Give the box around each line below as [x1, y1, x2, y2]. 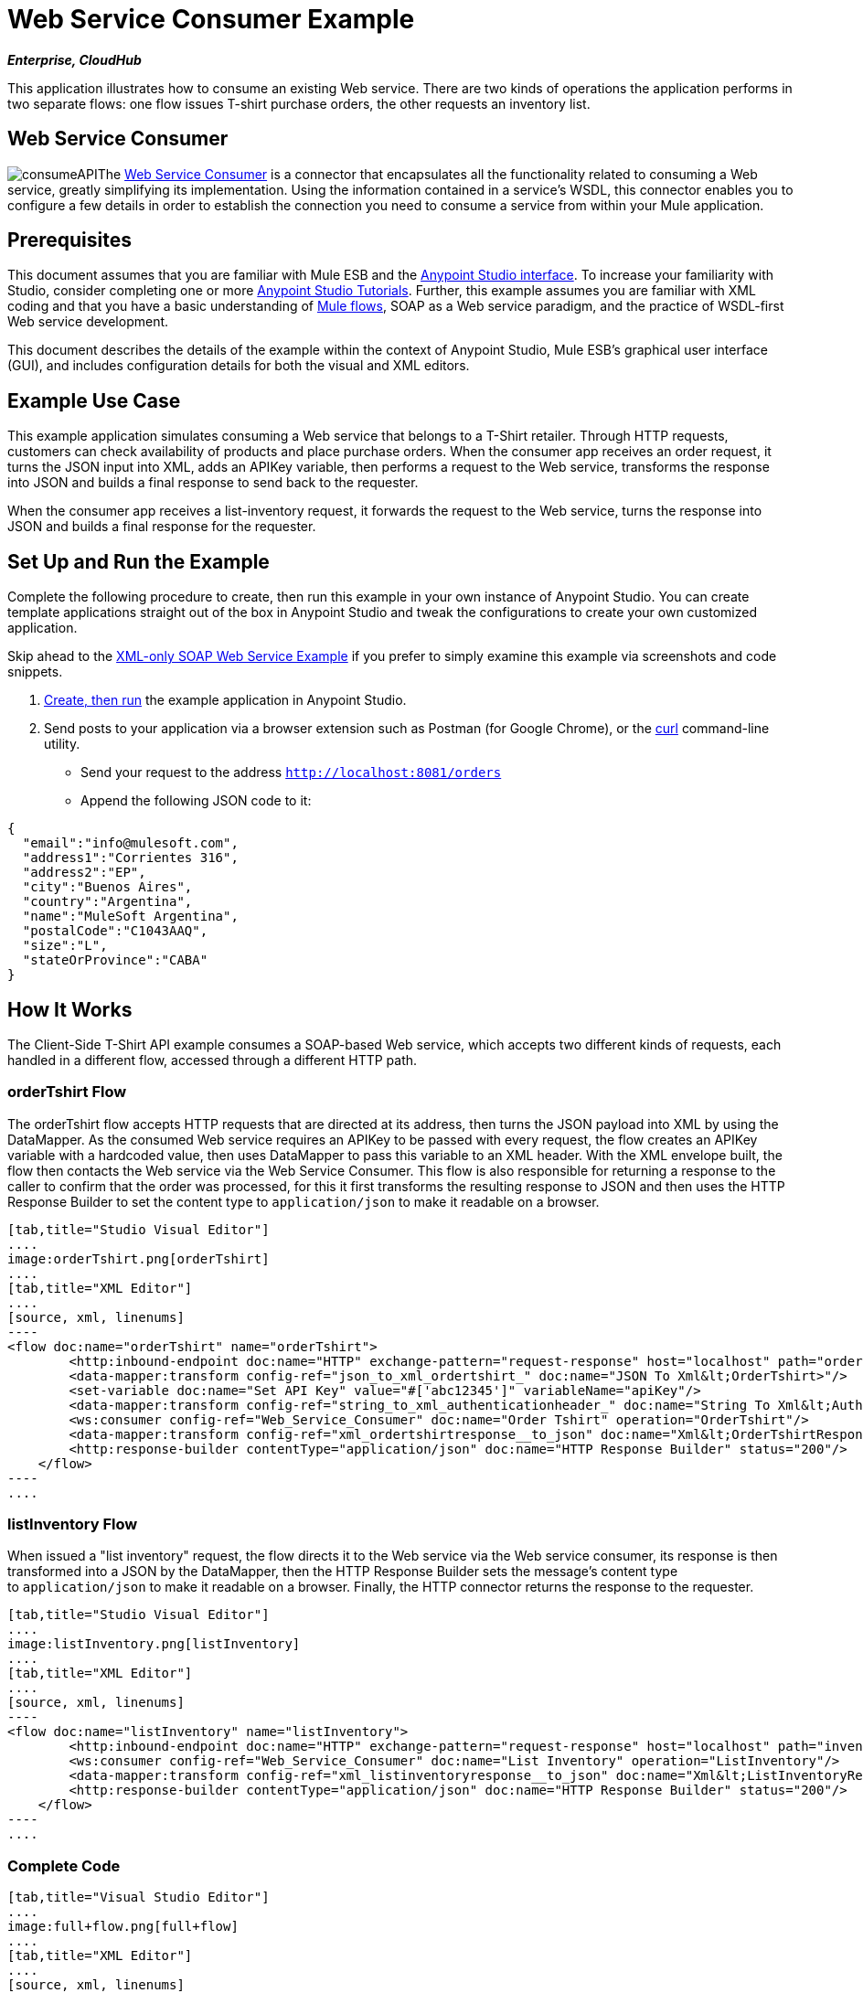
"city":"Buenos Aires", [22, 879, 193, 895]
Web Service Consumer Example [7, 4, 415, 35]
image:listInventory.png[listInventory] [7, 1636, 301, 1652]
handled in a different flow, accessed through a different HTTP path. [7, 1051, 418, 1068]
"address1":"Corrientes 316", [22, 850, 239, 866]
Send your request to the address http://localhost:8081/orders [80, 764, 502, 781]
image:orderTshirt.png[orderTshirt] [7, 1251, 270, 1266]
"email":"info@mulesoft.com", [22, 836, 239, 851]
